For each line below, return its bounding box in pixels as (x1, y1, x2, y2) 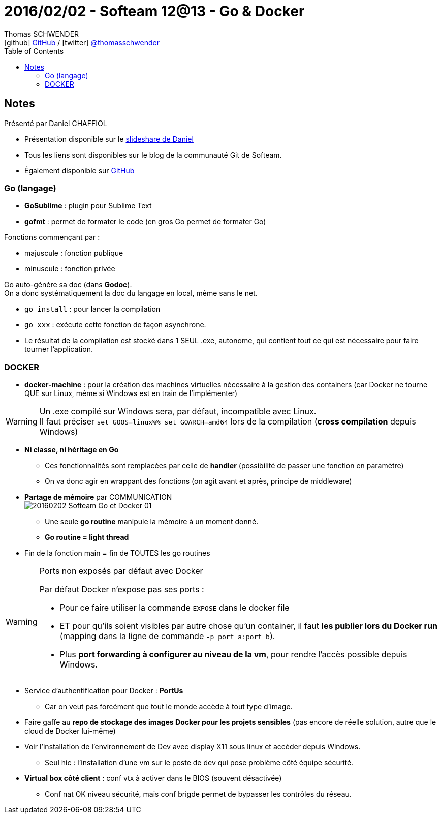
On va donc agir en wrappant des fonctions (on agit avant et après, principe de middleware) (45, 477, 352, 486)
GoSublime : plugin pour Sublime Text (24, 201, 152, 210)
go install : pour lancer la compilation (24, 305, 161, 314)
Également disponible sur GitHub (24, 166, 135, 175)
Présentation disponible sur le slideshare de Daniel (24, 134, 194, 143)
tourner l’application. (24, 345, 93, 354)
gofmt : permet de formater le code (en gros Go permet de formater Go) (24, 217, 266, 226)
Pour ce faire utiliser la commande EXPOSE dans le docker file (59, 602, 290, 613)
